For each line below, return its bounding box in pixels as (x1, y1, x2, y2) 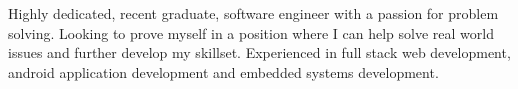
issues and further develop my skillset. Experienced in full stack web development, (8, 42, 511, 63)
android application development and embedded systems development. (8, 61, 439, 82)
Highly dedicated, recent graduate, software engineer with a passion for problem (8, 3, 499, 23)
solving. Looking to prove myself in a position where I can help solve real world (8, 22, 494, 43)
